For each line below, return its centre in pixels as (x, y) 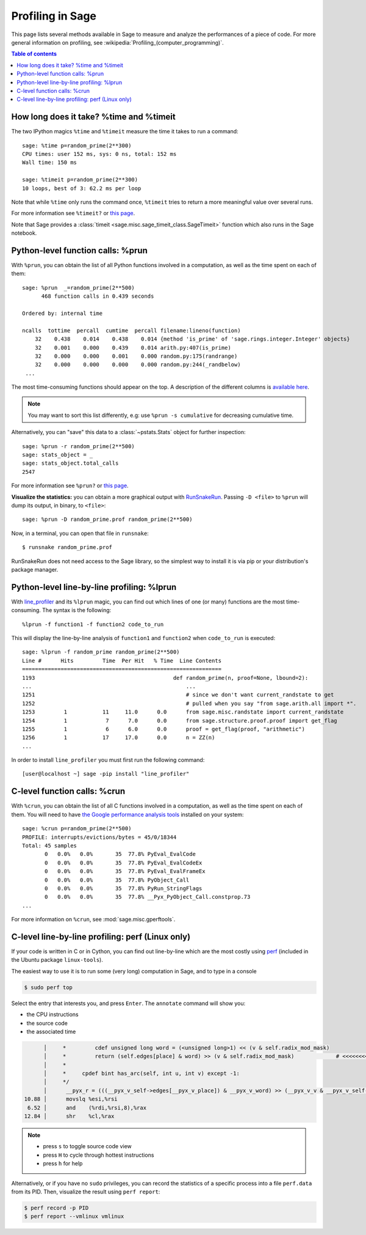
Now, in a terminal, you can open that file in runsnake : (80, 533)
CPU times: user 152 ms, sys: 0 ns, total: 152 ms (99, 154)
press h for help (63, 1163)
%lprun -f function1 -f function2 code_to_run (93, 624)
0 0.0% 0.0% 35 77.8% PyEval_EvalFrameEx (125, 872)
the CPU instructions (52, 1014)
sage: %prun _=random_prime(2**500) (79, 288)
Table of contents (34, 54)
